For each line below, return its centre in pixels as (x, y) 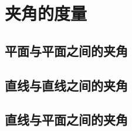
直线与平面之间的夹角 (66, 120)
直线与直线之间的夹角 (66, 85)
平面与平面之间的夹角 (66, 50)
